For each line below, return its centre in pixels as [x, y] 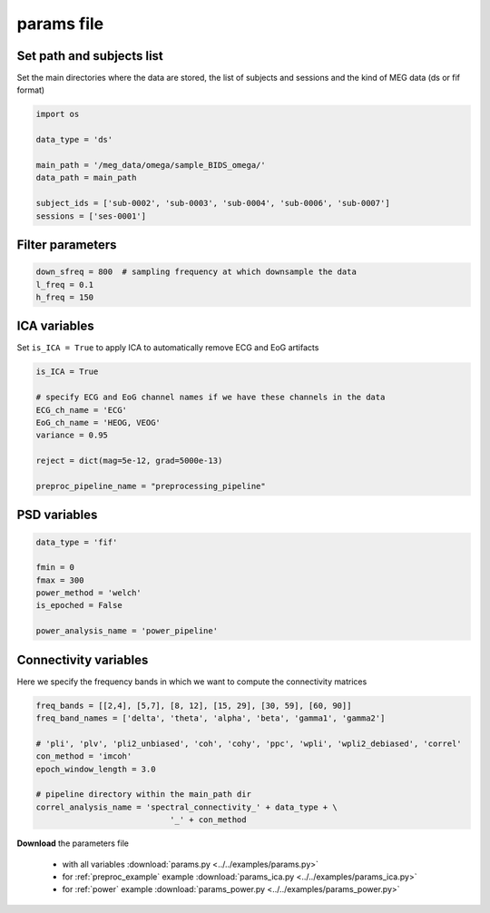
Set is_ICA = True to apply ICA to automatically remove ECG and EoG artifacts [168, 348]
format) [31, 90]
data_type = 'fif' [77, 542]
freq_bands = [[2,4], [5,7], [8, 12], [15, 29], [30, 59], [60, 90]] [194, 705]
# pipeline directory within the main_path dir [143, 795]
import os [58, 114]
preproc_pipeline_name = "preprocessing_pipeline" [151, 486]
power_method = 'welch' [89, 593]
